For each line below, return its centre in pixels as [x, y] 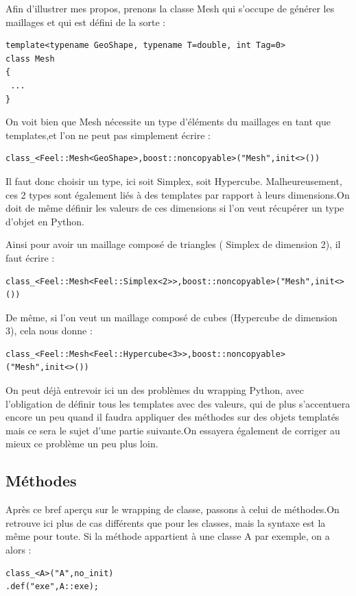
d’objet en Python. [45, 221]
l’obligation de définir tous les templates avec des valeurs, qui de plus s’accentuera [178, 403]
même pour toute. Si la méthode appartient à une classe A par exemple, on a [168, 536]
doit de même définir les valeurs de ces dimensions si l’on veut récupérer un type [175, 208]
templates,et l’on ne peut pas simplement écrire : [108, 135]
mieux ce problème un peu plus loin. [82, 444]
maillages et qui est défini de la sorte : [86, 22]
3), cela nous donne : [49, 331]
